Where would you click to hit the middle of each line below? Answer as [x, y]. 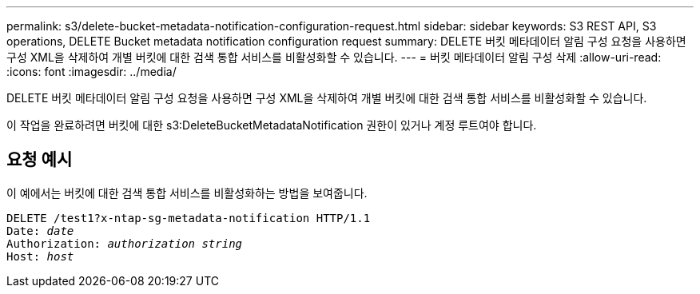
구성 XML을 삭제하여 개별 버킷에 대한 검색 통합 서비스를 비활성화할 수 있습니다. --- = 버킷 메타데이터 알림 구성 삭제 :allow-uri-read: [334, 57]
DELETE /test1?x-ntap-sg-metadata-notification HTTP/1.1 [189, 218]
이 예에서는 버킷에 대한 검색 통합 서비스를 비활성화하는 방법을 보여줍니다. [187, 193]
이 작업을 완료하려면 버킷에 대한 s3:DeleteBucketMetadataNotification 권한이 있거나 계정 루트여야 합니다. [272, 125]
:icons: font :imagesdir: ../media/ [91, 72]
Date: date [40, 230]
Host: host [40, 256]
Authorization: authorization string [125, 243]
